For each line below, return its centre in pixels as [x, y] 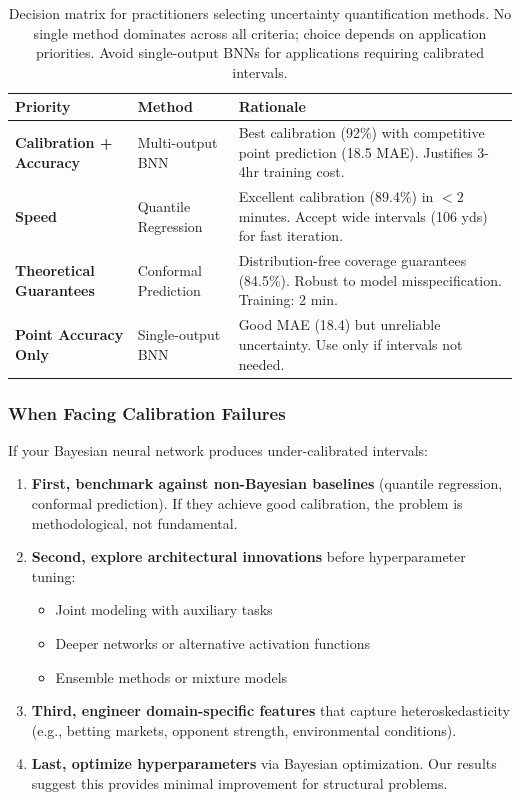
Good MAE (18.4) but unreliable [339, 324]
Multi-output [177, 142]
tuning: [53, 575]
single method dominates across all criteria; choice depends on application [260, 32]
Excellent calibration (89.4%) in [336, 196]
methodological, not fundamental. [134, 522]
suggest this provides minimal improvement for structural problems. [239, 782]
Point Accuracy [69, 334]
